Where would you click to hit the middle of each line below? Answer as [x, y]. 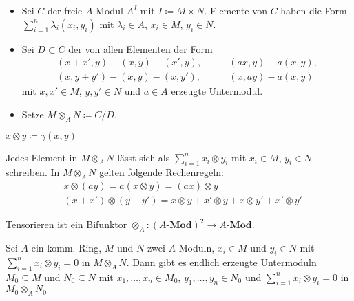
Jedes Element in [42, 157]
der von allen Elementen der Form [140, 48]
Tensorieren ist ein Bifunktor [66, 224]
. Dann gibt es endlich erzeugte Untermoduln [221, 261]
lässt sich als [144, 157]
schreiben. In [33, 172]
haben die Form [314, 10]
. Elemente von [236, 10]
